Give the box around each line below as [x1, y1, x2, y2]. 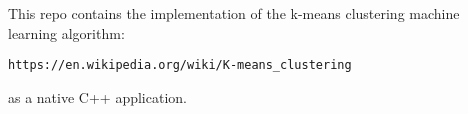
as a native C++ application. [8, 86, 187, 107]
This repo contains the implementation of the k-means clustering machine [8, 3, 460, 23]
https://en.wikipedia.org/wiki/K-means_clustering [8, 58, 352, 73]
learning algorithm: [8, 22, 125, 43]
